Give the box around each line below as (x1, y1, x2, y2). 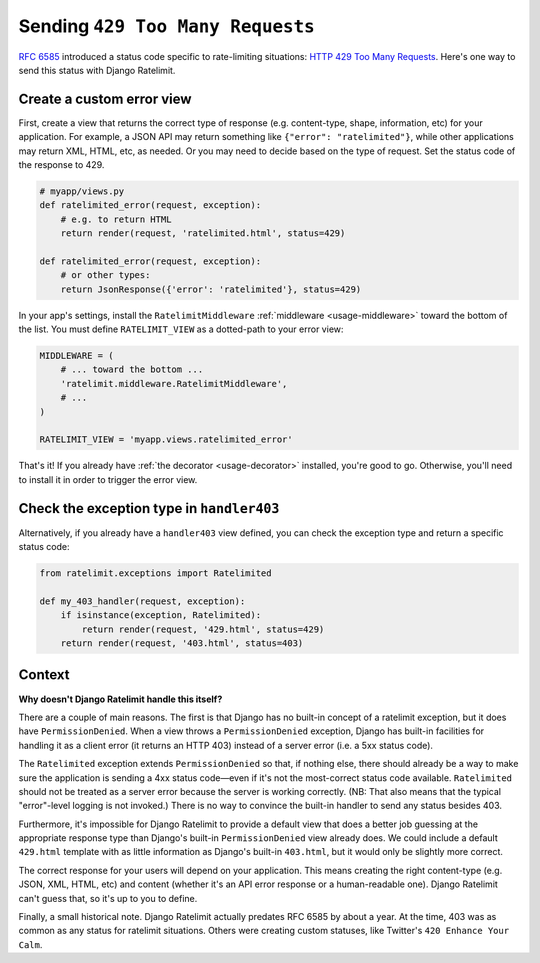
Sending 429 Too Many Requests (18, 15, 315, 37)
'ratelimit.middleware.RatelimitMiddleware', (60, 378, 288, 389)
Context (18, 666, 70, 684)
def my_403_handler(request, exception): (39, 595, 246, 607)
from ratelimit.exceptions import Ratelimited (39, 568, 272, 579)
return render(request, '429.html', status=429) (81, 623, 325, 635)
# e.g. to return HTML (60, 213, 172, 225)
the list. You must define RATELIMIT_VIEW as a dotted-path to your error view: (18, 323, 344, 335)
